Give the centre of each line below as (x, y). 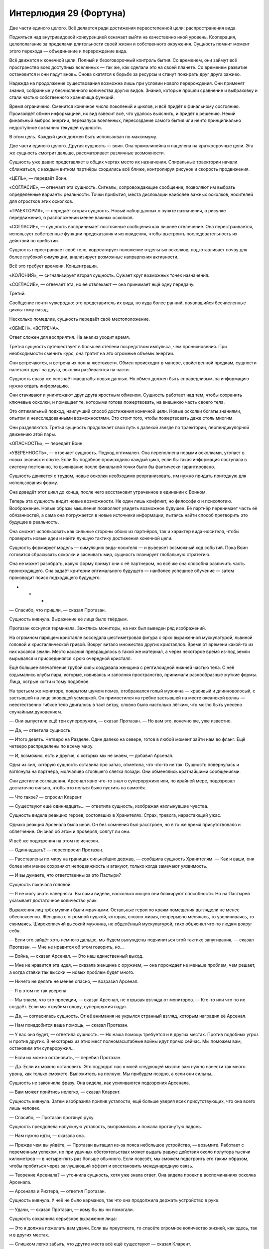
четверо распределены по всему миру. (52, 746)
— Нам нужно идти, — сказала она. (47, 1136)
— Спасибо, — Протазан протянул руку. (52, 1117)
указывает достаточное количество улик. (54, 901)
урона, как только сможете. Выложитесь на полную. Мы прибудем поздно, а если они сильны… (112, 1074)
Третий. (17, 294)
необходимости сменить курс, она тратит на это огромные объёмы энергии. (92, 353)
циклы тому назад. (29, 310)
